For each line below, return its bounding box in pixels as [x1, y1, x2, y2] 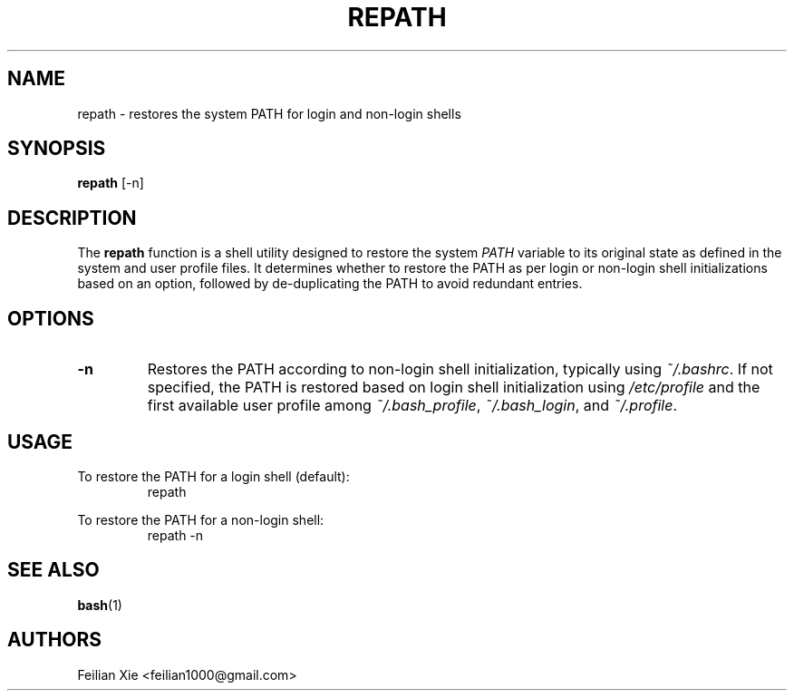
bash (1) [77, 596, 122, 613]
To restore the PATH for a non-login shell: [77, 511, 324, 528]
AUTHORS [7, 628, 102, 652]
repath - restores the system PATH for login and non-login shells [77, 105, 461, 121]
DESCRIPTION [7, 206, 137, 229]
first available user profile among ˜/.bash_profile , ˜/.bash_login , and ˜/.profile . [147, 396, 678, 415]
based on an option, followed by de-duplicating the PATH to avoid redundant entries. [77, 276, 583, 292]
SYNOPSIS [7, 137, 106, 160]
